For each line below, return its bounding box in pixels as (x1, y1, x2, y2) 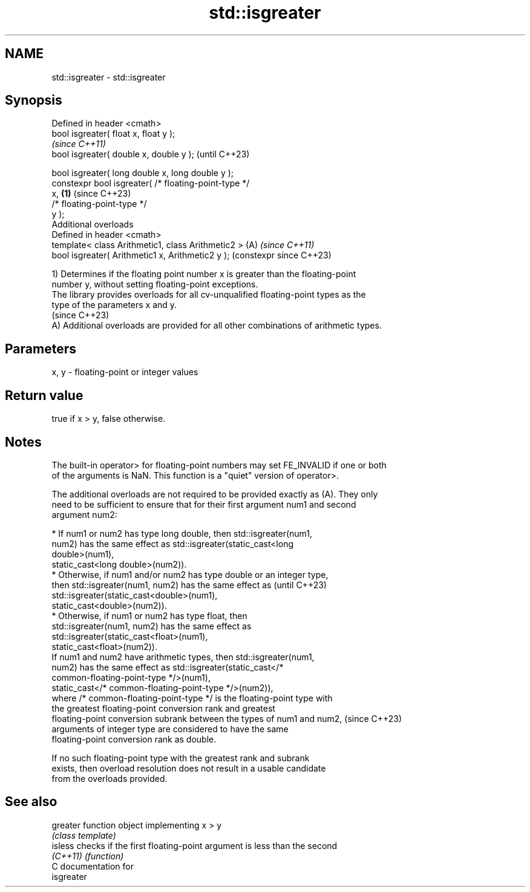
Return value (5, 387, 83, 403)
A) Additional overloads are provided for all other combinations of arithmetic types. (51, 320, 382, 331)
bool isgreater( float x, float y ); (51, 128, 175, 139)
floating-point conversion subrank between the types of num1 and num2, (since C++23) (51, 713, 402, 724)
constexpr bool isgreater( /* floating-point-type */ (51, 178, 250, 189)
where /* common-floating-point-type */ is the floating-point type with (51, 692, 333, 703)
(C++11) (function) (51, 850, 124, 861)
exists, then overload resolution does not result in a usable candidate (51, 762, 326, 773)
